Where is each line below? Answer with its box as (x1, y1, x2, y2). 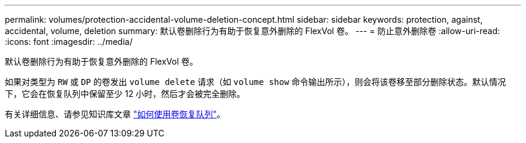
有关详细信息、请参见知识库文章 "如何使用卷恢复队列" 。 (5, 109, 225, 119)
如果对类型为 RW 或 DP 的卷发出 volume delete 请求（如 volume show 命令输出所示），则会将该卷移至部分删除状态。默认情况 (5, 77, 506, 87)
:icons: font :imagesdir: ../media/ (5, 36, 133, 47)
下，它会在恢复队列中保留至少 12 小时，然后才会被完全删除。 (5, 89, 246, 99)
